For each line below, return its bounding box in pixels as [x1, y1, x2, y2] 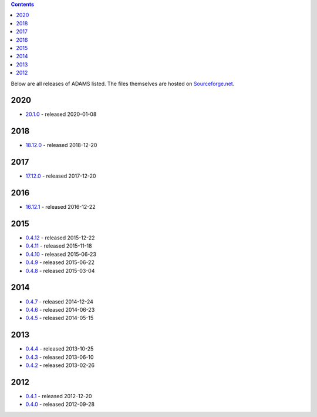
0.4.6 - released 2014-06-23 [25, 306, 95, 313]
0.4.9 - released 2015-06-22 [25, 259, 95, 266]
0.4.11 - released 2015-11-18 [25, 242, 92, 249]
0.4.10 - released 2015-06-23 [25, 251, 97, 258]
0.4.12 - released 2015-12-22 [25, 234, 95, 241]
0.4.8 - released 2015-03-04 [25, 267, 95, 274]
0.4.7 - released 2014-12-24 [25, 298, 94, 305]
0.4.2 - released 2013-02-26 [25, 362, 95, 369]
